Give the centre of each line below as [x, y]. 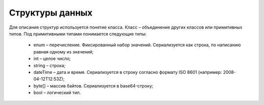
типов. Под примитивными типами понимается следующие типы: [78, 34]
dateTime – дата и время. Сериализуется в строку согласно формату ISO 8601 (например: [128, 72]
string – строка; [49, 65]
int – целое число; [52, 59]
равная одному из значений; [64, 52]
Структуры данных [51, 13]
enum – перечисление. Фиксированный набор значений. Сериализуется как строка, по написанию [137, 45]
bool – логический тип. [57, 93]
